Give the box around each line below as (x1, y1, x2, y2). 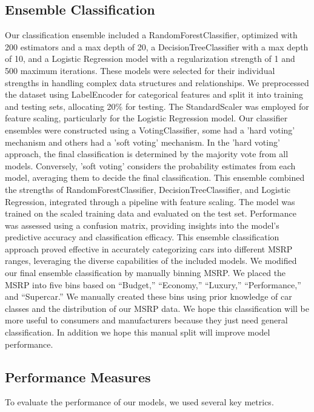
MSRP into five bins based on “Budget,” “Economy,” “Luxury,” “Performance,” (5, 278, 301, 291)
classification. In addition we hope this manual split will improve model (5, 326, 270, 339)
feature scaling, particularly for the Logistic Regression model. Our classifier (5, 112, 288, 124)
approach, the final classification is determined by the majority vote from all (5, 147, 289, 160)
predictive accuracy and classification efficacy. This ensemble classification (5, 231, 279, 243)
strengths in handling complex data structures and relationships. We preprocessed (5, 76, 309, 89)
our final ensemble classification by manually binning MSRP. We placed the (5, 266, 286, 279)
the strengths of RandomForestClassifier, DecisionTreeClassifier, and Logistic (5, 183, 291, 195)
